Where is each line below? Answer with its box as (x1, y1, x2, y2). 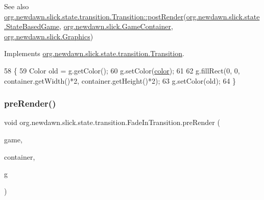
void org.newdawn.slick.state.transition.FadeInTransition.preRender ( (4, 117, 220, 128)
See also (4, 1, 29, 11)
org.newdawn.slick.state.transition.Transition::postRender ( (4, 11, 186, 21)
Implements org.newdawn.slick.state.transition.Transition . (4, 48, 184, 59)
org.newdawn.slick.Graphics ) (4, 31, 93, 41)
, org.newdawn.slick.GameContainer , (59, 21, 173, 32)
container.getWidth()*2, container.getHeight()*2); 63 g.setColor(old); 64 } (4, 75, 236, 86)
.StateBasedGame (4, 21, 60, 32)
